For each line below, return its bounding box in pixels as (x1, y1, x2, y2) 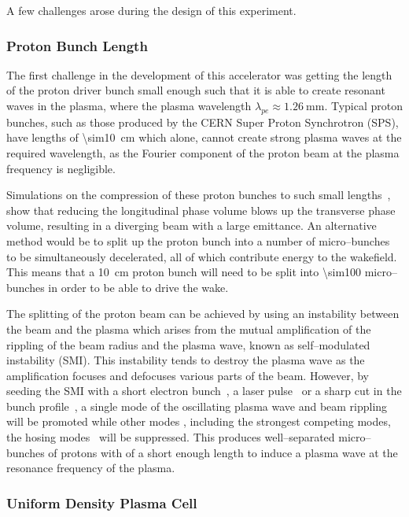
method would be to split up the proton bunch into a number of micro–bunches (6, 232, 390, 249)
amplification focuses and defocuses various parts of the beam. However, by (6, 367, 370, 383)
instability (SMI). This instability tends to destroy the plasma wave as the (6, 352, 365, 368)
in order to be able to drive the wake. (48, 279, 229, 295)
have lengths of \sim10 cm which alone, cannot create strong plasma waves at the (6, 129, 402, 146)
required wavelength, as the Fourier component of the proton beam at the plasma (6, 144, 400, 161)
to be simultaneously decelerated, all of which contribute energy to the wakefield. (6, 248, 397, 264)
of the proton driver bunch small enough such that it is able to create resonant (6, 82, 385, 98)
